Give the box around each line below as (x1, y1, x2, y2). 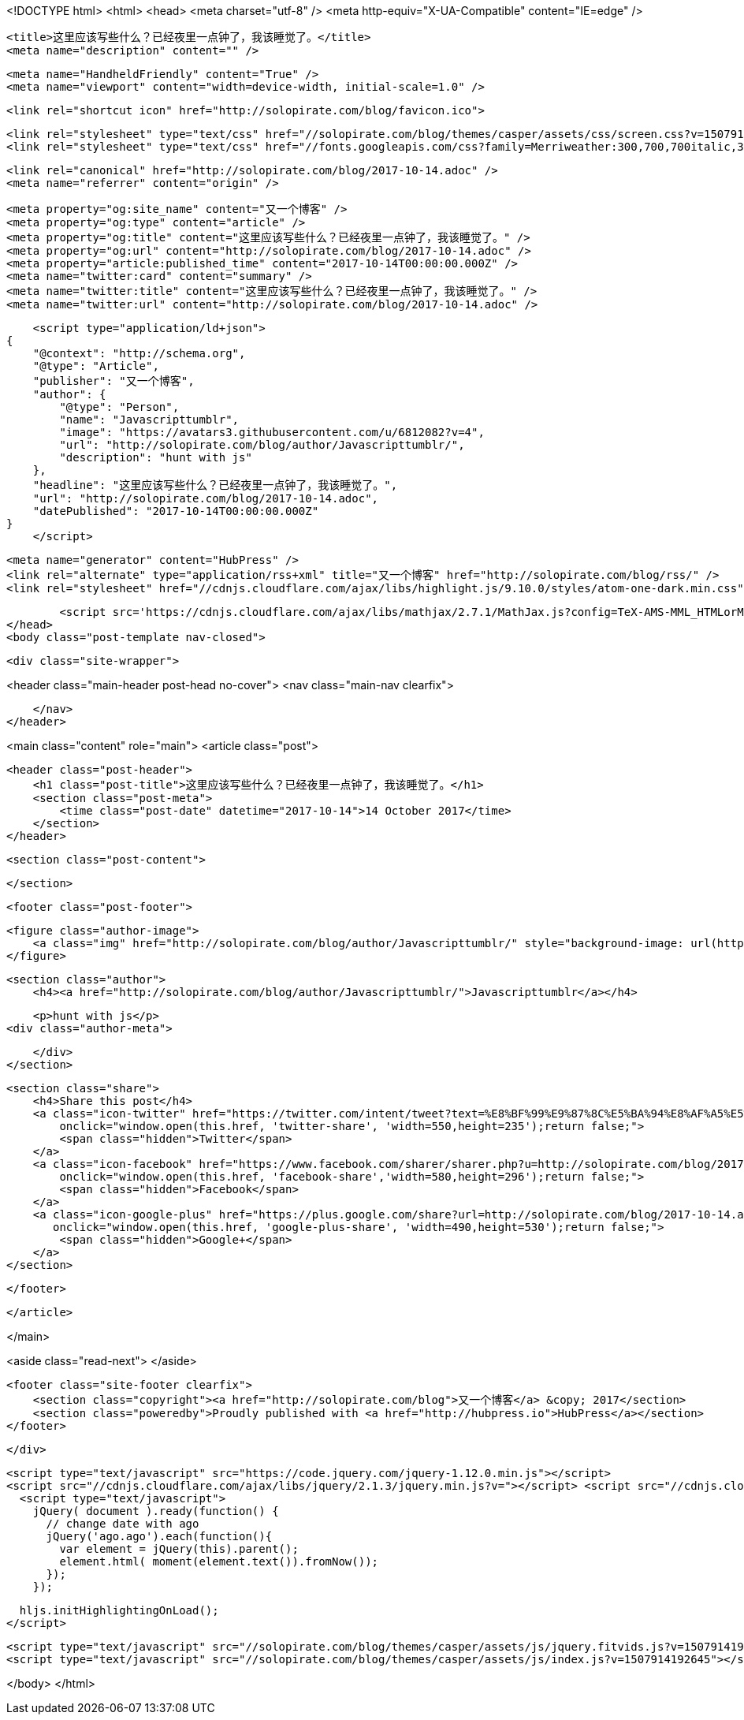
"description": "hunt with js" (59, 451, 252, 464)
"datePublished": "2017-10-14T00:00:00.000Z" (32, 505, 319, 517)
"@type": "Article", (32, 360, 159, 372)
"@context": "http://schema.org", (32, 347, 246, 360)
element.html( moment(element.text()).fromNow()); (59, 1555, 379, 1568)
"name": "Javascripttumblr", (59, 413, 240, 426)
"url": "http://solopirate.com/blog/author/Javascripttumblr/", (59, 438, 465, 451)
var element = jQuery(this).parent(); (59, 1543, 299, 1555)
